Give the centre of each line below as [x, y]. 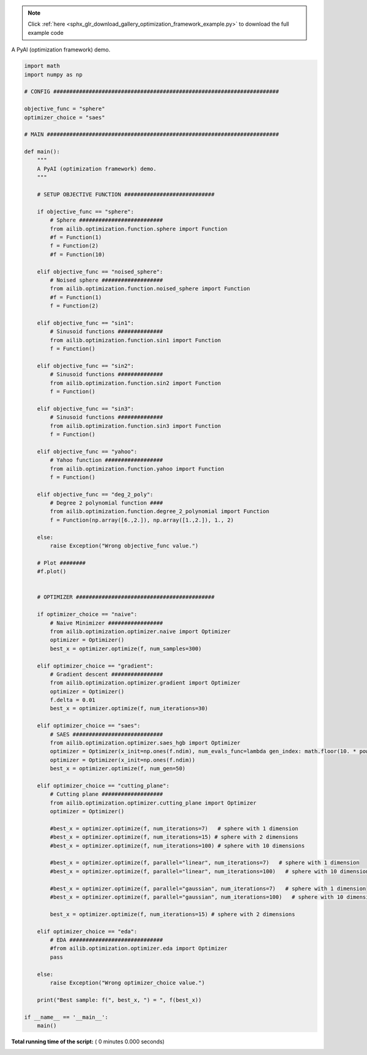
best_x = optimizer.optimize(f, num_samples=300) [126, 648]
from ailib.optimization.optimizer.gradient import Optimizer [145, 683]
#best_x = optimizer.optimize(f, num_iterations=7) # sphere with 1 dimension [174, 828]
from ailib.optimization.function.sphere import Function [139, 229]
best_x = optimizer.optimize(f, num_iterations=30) [129, 708]
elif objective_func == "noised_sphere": [100, 272]
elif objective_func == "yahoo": [87, 451]
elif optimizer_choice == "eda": [87, 931]
